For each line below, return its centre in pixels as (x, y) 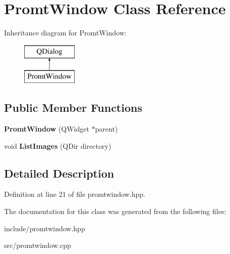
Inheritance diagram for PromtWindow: (65, 33)
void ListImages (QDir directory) (58, 145)
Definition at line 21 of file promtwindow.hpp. (75, 194)
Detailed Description (59, 173)
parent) (106, 129)
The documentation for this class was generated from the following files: (115, 211)
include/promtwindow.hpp (45, 228)
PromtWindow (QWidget (47, 129)
